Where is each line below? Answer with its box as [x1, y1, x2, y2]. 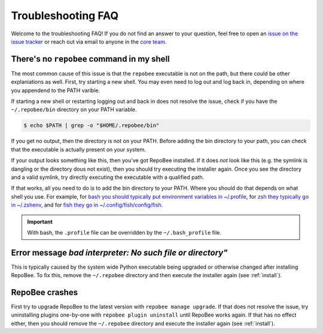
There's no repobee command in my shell [11, 54, 170, 64]
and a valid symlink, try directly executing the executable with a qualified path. [11, 174, 205, 181]
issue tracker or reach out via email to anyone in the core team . [11, 38, 167, 45]
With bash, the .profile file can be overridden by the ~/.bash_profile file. [27, 229, 221, 236]
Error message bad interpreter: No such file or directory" [11, 247, 228, 257]
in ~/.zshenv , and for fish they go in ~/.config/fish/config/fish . [11, 201, 163, 209]
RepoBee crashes [11, 287, 78, 297]
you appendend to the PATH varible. [11, 87, 100, 94]
